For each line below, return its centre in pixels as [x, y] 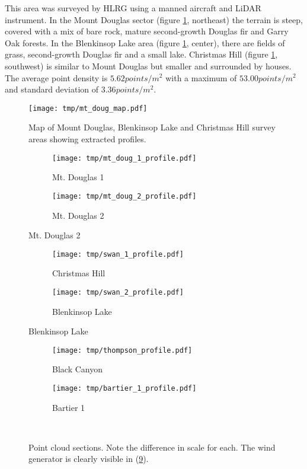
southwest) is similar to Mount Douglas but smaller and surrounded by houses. [148, 66]
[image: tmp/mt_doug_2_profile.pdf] [124, 196]
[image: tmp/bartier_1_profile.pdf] [124, 389]
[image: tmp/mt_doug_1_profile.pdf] [124, 158]
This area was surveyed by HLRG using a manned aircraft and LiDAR [133, 8]
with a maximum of [201, 77]
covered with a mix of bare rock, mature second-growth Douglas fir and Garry [147, 31]
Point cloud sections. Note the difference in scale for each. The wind [152, 447]
